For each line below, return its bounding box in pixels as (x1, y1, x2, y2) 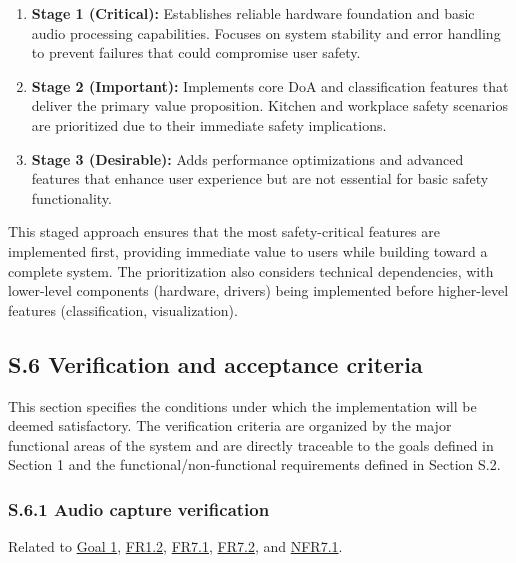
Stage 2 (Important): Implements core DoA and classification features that (31, 75, 509, 96)
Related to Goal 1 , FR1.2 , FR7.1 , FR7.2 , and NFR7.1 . (8, 536, 343, 557)
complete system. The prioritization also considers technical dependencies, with (8, 260, 494, 281)
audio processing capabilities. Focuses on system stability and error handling (31, 22, 501, 43)
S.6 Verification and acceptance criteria (8, 348, 423, 379)
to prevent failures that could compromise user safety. (31, 42, 361, 63)
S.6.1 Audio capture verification (8, 496, 270, 521)
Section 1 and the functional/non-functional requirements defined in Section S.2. (8, 454, 501, 475)
